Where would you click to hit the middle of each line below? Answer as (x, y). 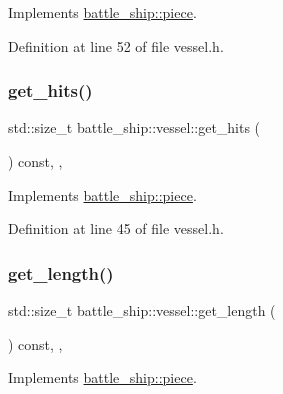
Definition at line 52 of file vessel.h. (116, 45)
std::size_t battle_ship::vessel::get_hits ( (134, 127)
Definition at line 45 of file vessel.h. (116, 228)
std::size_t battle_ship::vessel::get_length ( (142, 310)
